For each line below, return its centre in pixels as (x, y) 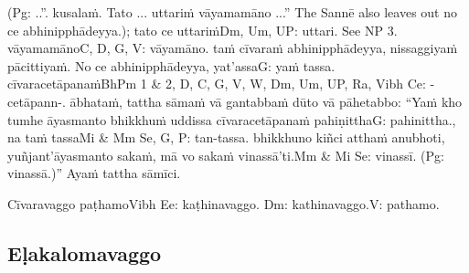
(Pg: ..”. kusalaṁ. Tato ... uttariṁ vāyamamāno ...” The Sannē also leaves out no (232, 12)
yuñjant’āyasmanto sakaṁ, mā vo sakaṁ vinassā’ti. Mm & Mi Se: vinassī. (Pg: (226, 155)
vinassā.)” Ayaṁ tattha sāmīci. (94, 173)
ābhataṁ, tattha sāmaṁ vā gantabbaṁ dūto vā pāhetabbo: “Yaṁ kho (266, 101)
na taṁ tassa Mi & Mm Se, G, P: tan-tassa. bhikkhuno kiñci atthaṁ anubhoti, (226, 137)
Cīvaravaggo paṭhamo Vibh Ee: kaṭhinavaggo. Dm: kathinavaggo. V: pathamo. (224, 203)
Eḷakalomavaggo (85, 252)
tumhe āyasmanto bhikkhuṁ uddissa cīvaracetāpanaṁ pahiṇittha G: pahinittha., (232, 119)
